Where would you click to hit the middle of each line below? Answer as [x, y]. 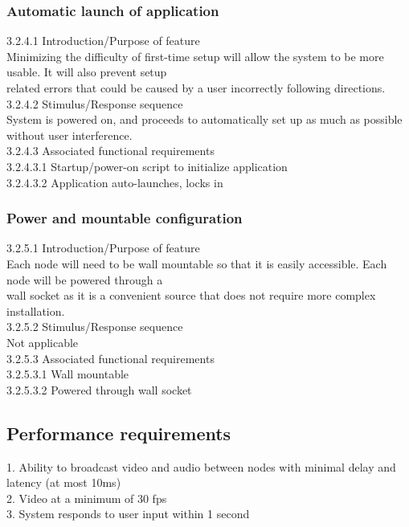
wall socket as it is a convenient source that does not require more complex [191, 295]
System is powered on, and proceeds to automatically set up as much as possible [204, 119]
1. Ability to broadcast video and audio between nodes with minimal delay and [201, 466]
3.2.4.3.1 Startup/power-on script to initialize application [147, 166]
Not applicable [43, 342]
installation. [36, 310]
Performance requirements [119, 433]
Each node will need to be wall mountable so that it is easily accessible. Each [197, 263]
